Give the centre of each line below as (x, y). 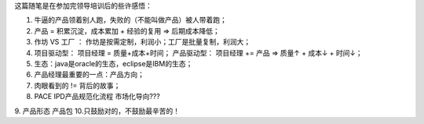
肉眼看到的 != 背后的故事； (77, 85)
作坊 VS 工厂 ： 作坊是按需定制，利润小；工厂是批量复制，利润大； (143, 42)
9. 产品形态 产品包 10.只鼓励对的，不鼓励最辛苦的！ (97, 111)
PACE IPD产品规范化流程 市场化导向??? (97, 97)
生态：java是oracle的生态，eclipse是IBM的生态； (113, 63)
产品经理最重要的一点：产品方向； (89, 75)
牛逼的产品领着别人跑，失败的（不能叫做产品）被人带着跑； (130, 20)
